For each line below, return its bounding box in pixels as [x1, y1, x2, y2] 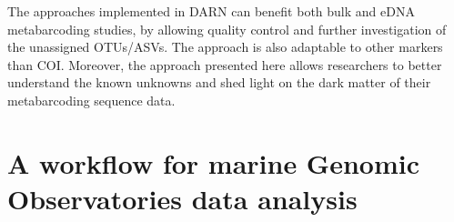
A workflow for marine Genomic [7, 144, 419, 181]
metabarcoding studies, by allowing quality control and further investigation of [7, 19, 447, 38]
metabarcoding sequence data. [7, 90, 176, 109]
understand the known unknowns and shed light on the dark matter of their [7, 73, 431, 92]
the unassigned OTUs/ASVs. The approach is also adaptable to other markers [7, 37, 443, 56]
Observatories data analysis [7, 179, 358, 217]
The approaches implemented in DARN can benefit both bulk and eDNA [7, 2, 415, 20]
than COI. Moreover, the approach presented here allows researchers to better [7, 55, 442, 74]
